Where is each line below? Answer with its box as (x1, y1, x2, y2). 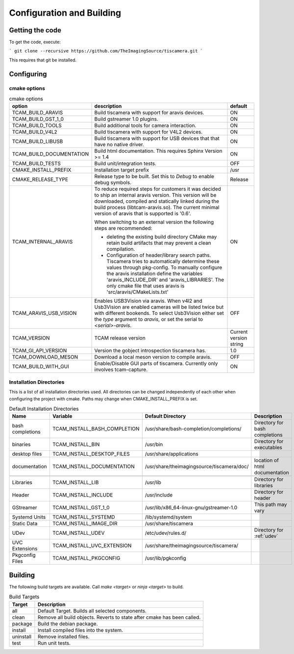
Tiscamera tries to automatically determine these (106, 258, 220, 265)
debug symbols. (94, 179, 132, 186)
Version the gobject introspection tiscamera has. (94, 347, 207, 354)
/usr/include (145, 492, 173, 498)
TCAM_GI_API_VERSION (12, 347, 67, 354)
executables (254, 444, 283, 451)
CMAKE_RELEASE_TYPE (12, 176, 69, 183)
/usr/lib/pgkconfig (145, 555, 186, 562)
